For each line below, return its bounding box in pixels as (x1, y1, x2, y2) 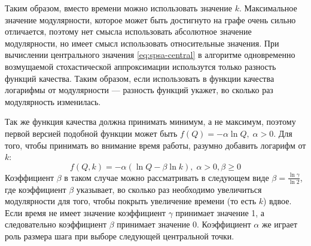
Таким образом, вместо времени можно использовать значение (5, 2, 233, 14)
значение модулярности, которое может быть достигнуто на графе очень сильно (5, 13, 296, 26)
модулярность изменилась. (5, 95, 101, 107)
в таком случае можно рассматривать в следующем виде (64, 171, 269, 183)
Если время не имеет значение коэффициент (5, 206, 166, 219)
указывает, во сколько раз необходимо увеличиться (76, 183, 262, 195)
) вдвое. (263, 195, 292, 207)
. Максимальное (239, 2, 297, 14)
